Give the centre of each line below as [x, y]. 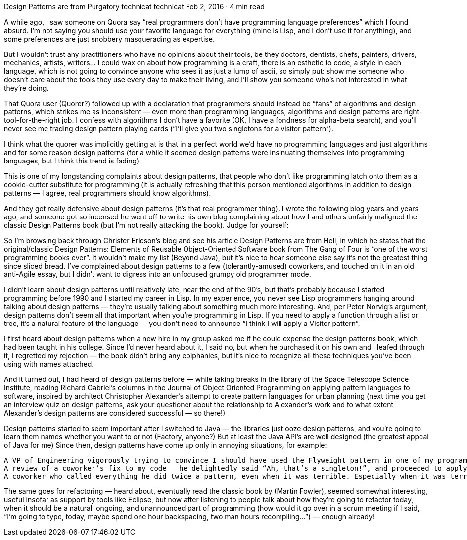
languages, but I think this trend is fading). [73, 161]
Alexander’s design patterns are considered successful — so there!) [115, 413]
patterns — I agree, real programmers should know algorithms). [108, 193]
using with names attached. [49, 364]
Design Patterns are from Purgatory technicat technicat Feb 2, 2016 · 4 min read [134, 7]
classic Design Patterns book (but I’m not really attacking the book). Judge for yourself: [146, 225]
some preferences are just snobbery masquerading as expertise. [109, 39]
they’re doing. [26, 88]
